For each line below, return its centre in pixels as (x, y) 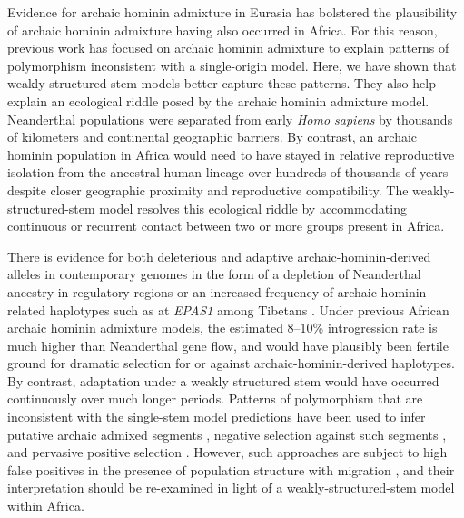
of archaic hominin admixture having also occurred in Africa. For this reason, (222, 30)
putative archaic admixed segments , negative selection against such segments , (227, 434)
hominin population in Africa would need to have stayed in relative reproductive (231, 154)
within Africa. (46, 506)
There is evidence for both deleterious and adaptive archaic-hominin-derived (219, 256)
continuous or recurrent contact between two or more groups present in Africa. (226, 226)
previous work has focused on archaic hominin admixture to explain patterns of (228, 48)
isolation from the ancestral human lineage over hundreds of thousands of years (228, 172)
